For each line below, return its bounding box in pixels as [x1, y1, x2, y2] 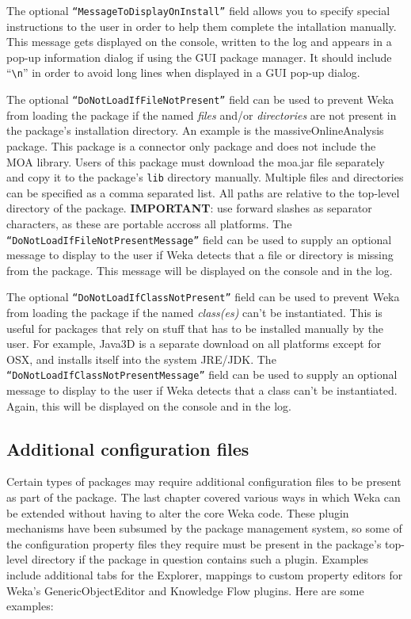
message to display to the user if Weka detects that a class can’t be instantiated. [6, 382, 398, 399]
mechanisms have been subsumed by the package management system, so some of [6, 520, 402, 537]
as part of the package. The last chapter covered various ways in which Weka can [6, 489, 401, 506]
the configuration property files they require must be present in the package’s [6, 535, 382, 552]
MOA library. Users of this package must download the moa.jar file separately [6, 153, 385, 170]
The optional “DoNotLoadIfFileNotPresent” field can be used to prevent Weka [6, 91, 394, 108]
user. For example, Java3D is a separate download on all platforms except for [6, 335, 382, 352]
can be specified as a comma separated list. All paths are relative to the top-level [6, 184, 400, 201]
